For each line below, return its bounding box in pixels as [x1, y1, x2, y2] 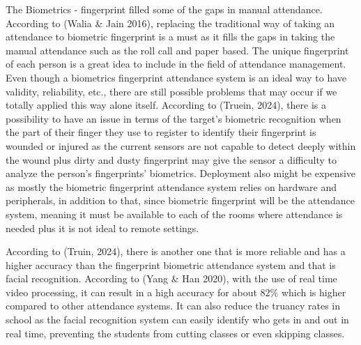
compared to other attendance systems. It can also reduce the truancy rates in [6, 298, 341, 313]
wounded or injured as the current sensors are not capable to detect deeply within [6, 138, 356, 153]
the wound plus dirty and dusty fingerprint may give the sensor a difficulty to [6, 152, 337, 167]
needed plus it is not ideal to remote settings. [6, 220, 199, 235]
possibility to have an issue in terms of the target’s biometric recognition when [6, 111, 341, 125]
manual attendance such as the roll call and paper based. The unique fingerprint [6, 43, 349, 57]
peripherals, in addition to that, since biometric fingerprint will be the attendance [6, 193, 355, 208]
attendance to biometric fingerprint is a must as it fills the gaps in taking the [6, 29, 335, 44]
